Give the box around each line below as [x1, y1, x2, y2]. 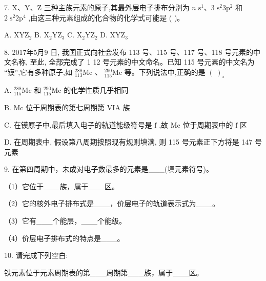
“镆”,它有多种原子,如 [4, 66, 72, 77]
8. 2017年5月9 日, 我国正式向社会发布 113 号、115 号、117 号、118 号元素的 [4, 46, 254, 57]
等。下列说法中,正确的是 [124, 66, 206, 77]
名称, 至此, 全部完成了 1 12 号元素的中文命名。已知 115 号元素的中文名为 [11, 56, 255, 67]
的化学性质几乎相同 [64, 84, 129, 95]
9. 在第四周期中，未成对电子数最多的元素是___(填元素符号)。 [4, 164, 213, 174]
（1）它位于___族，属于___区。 [4, 180, 119, 191]
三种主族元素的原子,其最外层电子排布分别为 [44, 2, 190, 12]
